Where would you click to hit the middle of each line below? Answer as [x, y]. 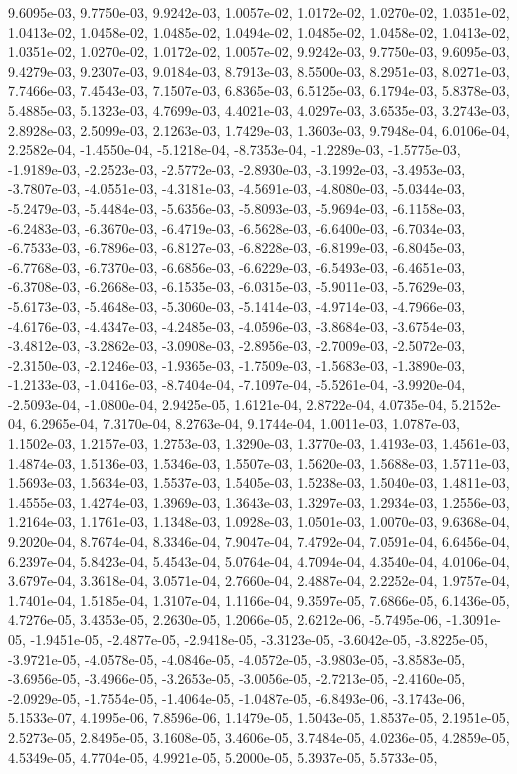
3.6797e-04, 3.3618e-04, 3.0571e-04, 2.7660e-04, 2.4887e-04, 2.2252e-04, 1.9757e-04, [259, 580]
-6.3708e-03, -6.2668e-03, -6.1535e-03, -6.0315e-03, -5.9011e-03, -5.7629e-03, [237, 286]
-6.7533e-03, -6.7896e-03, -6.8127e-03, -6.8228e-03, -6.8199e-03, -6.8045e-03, [237, 247]
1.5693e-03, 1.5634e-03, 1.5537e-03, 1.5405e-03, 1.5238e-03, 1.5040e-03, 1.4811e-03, [259, 482]
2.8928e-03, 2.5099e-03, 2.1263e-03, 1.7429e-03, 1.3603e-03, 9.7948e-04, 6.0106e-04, [259, 129]
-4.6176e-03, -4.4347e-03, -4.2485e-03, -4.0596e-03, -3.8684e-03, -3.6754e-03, [237, 325]
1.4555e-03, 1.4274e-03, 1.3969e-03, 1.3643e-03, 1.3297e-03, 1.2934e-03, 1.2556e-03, [259, 501]
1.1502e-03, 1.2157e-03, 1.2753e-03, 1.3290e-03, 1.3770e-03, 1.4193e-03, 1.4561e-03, [259, 443]
